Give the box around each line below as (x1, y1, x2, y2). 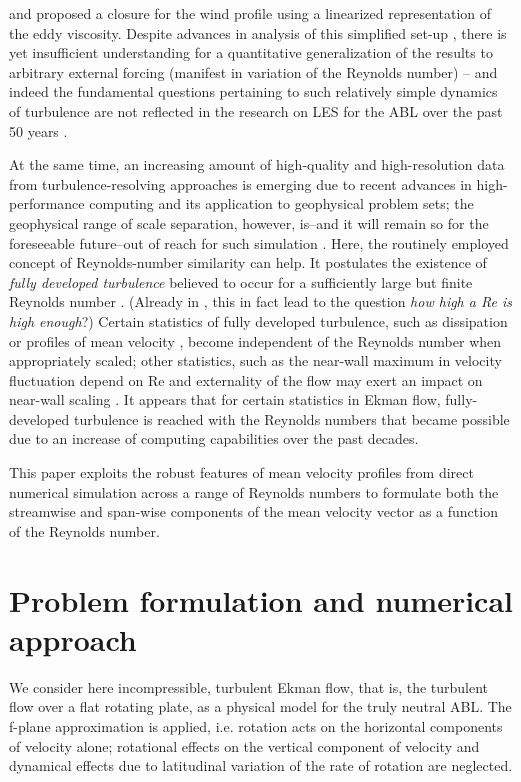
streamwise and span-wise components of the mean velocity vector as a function (9, 501, 498, 522)
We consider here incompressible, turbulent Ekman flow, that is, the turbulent (9, 676, 489, 697)
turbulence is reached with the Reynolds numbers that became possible (73, 408, 510, 429)
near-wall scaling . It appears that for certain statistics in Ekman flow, (9, 389, 441, 410)
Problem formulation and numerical (9, 579, 514, 620)
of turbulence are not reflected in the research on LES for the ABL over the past (9, 100, 503, 121)
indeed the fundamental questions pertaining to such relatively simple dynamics (9, 81, 498, 102)
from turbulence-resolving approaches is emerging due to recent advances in (9, 173, 472, 194)
